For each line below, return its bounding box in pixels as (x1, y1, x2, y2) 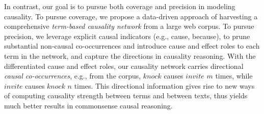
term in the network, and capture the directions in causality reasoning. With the (4, 50, 256, 61)
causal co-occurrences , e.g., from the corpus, (4, 70, 141, 81)
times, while (215, 70, 253, 81)
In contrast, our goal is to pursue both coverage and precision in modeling (4, 1, 235, 11)
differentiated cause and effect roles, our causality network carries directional (4, 60, 244, 71)
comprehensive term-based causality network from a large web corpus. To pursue (4, 21, 254, 31)
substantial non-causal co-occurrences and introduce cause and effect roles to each (4, 41, 260, 51)
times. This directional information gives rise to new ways (74, 80, 255, 91)
